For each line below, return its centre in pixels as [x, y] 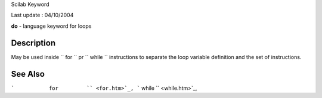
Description [33, 43]
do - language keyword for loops [51, 26]
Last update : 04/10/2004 [42, 15]
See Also [28, 74]
